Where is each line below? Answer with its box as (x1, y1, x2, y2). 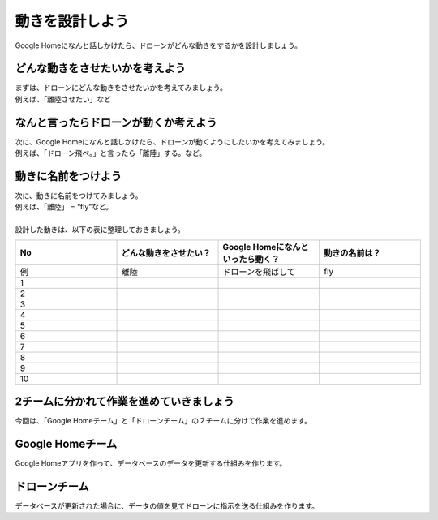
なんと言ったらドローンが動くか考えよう (15, 115, 217, 129)
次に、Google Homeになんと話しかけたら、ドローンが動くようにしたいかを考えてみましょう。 (15, 136, 330, 146)
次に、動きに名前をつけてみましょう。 (15, 191, 143, 200)
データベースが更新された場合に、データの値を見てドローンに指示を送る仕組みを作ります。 (15, 501, 320, 510)
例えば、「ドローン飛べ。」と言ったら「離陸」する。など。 (15, 148, 207, 158)
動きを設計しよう (15, 12, 130, 30)
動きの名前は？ (323, 247, 381, 259)
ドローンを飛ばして (222, 266, 295, 277)
